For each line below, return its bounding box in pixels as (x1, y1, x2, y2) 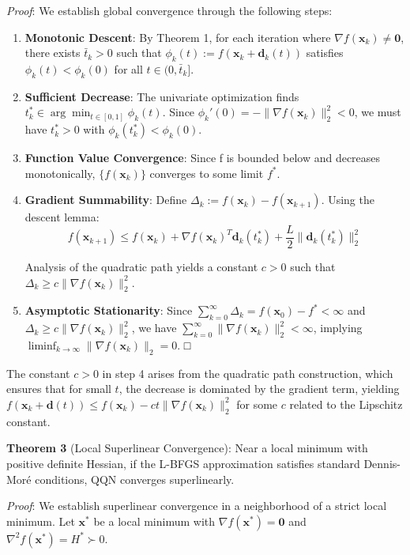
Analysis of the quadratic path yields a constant (24, 259, 258, 275)
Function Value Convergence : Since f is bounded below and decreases (24, 149, 381, 166)
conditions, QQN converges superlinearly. (35, 470, 235, 487)
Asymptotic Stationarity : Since (24, 302, 193, 319)
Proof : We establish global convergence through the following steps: (6, 2, 333, 18)
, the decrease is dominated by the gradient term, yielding (118, 380, 400, 397)
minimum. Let (6, 512, 75, 529)
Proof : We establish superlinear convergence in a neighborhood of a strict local (6, 497, 387, 514)
